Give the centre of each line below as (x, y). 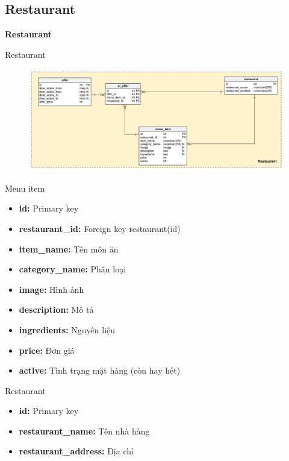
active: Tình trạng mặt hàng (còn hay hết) (100, 370)
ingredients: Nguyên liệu (67, 329)
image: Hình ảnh (51, 289)
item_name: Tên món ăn (69, 249)
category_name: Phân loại (73, 269)
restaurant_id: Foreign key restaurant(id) (100, 228)
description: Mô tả (56, 309)
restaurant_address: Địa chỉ (76, 451)
